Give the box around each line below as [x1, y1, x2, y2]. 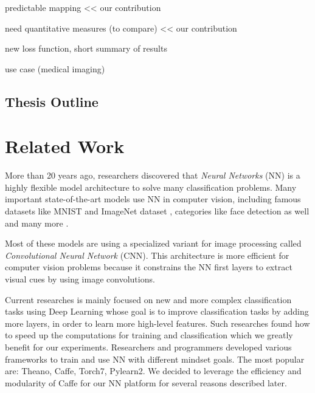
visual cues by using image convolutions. [5, 273, 155, 285]
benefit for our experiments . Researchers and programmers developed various [5, 341, 292, 353]
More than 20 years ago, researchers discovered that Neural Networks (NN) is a [5, 169, 300, 182]
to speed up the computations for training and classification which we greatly [5, 329, 293, 341]
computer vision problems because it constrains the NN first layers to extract [5, 261, 292, 273]
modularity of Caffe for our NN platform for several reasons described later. [5, 376, 287, 389]
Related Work [5, 134, 125, 159]
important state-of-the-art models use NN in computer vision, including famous [5, 193, 301, 205]
